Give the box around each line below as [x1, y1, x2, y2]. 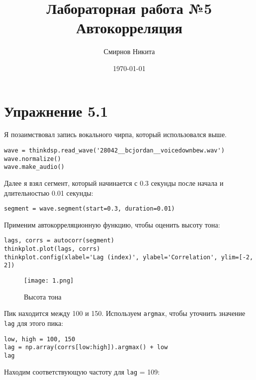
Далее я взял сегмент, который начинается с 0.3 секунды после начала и [4, 178, 224, 188]
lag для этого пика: [4, 317, 64, 328]
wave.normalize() [4, 155, 61, 162]
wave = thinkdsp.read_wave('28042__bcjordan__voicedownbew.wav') [4, 147, 225, 154]
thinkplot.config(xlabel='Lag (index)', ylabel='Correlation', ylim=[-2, [4, 253, 254, 261]
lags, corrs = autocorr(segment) [4, 237, 114, 244]
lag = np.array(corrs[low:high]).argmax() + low [4, 344, 168, 351]
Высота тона [24, 291, 62, 302]
